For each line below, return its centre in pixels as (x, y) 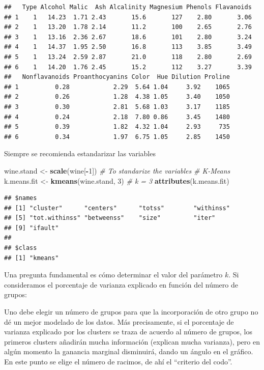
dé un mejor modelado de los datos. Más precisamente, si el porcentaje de (119, 321)
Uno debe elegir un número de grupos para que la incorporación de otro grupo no (131, 312)
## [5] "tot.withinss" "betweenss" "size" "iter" (110, 218)
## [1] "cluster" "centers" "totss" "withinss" (117, 208)
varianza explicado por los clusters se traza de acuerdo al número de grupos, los (128, 332)
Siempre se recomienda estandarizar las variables (80, 153)
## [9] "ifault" (32, 228)
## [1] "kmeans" (32, 258)
